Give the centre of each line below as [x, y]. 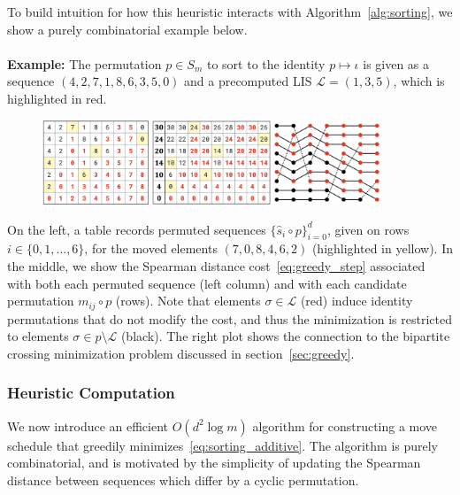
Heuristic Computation [91, 393]
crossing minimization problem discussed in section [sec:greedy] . [181, 353]
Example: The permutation [84, 63]
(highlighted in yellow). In [382, 248]
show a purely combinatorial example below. [127, 29]
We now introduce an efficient [88, 425]
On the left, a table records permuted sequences [137, 229]
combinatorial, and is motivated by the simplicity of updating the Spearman [214, 463]
